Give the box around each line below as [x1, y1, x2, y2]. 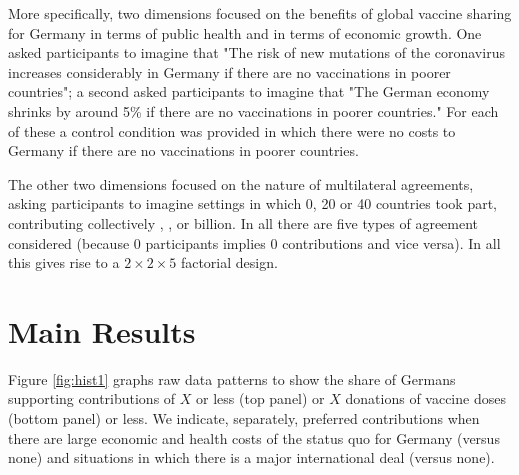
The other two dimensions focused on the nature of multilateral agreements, [8, 173, 474, 194]
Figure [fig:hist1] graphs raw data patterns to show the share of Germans [8, 368, 456, 389]
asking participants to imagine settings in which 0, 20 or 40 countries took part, [8, 193, 497, 214]
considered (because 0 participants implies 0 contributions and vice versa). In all [8, 232, 501, 253]
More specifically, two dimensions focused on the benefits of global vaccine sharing [8, 3, 512, 23]
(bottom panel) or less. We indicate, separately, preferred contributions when [8, 408, 480, 429]
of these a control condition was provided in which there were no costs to [8, 120, 456, 141]
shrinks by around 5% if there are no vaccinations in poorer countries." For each [8, 100, 499, 121]
